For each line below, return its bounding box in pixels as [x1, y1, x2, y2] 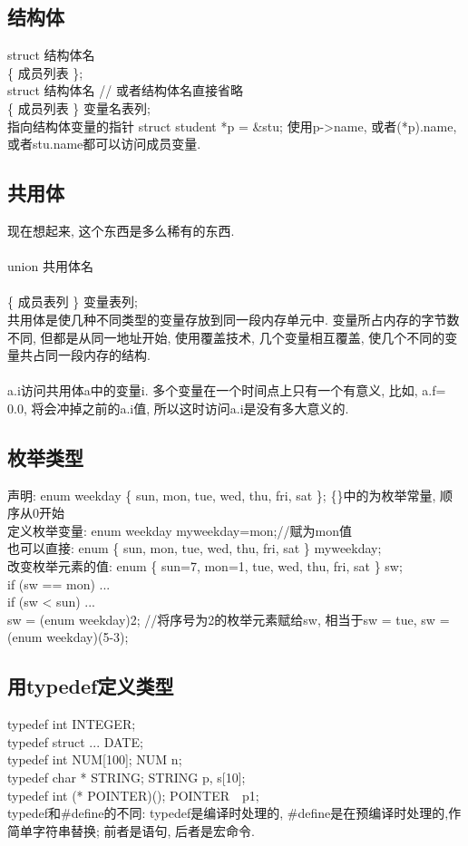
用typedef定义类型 [7, 672, 174, 700]
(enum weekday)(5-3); [7, 627, 129, 647]
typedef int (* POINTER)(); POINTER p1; [7, 785, 259, 804]
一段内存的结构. [57, 345, 151, 365]
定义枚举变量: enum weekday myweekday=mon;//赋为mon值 [7, 520, 352, 540]
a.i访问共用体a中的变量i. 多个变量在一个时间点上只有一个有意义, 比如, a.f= [7, 381, 446, 400]
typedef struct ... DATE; [7, 732, 143, 751]
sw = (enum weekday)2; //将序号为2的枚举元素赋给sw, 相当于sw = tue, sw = [7, 609, 450, 628]
